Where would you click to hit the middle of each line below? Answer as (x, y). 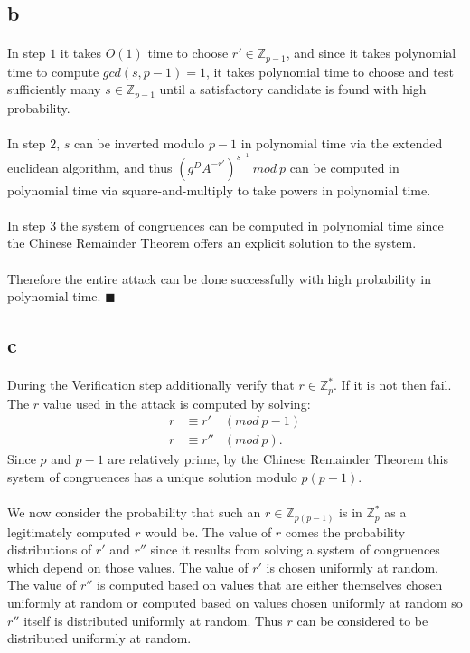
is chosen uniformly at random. (352, 567)
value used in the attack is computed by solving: (177, 403)
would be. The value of (208, 531)
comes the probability (345, 531)
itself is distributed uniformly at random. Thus (153, 620)
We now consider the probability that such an (134, 512)
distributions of (50, 549)
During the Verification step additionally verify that (151, 385)
